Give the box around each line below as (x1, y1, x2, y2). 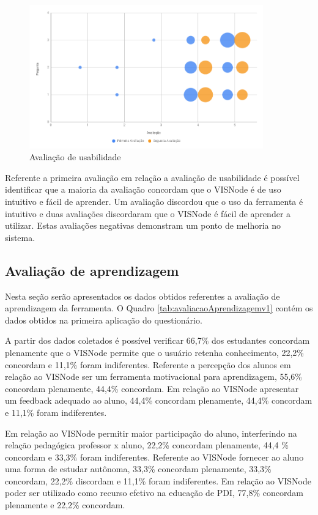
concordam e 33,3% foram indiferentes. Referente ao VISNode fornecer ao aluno (5, 450, 304, 463)
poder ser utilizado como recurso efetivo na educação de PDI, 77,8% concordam (5, 486, 303, 499)
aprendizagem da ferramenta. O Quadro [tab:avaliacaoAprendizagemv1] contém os (5, 302, 313, 314)
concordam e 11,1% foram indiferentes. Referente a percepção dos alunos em (5, 358, 291, 371)
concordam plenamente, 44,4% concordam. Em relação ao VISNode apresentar (5, 382, 299, 395)
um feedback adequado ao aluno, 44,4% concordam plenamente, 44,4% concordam (5, 394, 312, 407)
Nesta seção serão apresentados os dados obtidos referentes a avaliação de (5, 289, 280, 302)
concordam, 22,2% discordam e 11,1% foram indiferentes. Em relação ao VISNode (5, 474, 312, 487)
